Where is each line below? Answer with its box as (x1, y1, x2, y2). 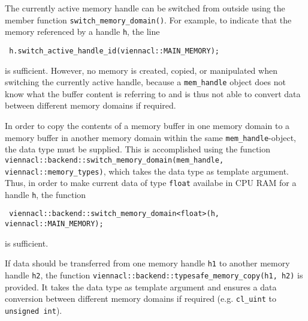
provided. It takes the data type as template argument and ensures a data (5, 280, 277, 293)
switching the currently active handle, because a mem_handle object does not (5, 76, 286, 88)
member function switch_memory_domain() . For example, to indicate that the (5, 13, 292, 26)
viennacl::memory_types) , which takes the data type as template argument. (5, 164, 289, 177)
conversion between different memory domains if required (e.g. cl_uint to (5, 292, 276, 305)
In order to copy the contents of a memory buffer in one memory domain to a (5, 119, 290, 131)
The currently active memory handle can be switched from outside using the (5, 2, 285, 14)
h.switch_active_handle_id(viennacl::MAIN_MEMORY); (9, 46, 219, 55)
